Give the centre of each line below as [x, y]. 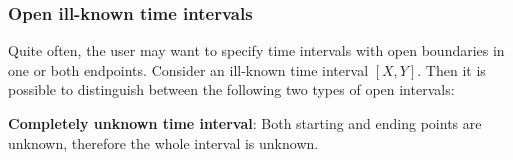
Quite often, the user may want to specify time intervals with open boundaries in [256, 50]
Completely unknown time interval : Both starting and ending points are [245, 123]
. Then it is [451, 69]
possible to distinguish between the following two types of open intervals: [231, 89]
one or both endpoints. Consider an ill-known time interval [188, 69]
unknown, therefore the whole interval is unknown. [163, 142]
